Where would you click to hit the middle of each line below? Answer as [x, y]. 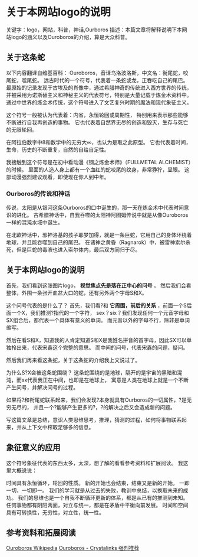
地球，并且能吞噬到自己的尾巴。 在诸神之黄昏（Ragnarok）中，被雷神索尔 [96, 242]
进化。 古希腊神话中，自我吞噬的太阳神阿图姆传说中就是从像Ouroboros [102, 215]
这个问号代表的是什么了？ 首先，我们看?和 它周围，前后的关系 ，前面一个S [96, 305]
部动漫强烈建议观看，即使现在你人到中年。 [58, 177]
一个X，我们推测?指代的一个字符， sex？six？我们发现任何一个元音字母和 [100, 312]
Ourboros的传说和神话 [38, 194]
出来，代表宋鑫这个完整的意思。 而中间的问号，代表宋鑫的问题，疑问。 [102, 347]
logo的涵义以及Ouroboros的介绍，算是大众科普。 [71, 37]
